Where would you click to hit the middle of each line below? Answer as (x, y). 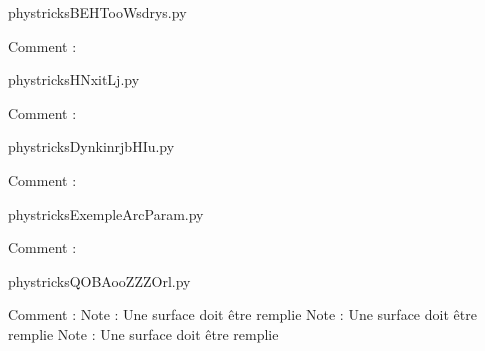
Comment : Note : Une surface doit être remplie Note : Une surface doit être (242, 314)
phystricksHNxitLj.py (74, 79)
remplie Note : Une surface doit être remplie (143, 333)
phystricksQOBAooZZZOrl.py (99, 280)
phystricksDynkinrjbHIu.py (91, 146)
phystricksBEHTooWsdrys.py (97, 12)
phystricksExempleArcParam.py (106, 213)
